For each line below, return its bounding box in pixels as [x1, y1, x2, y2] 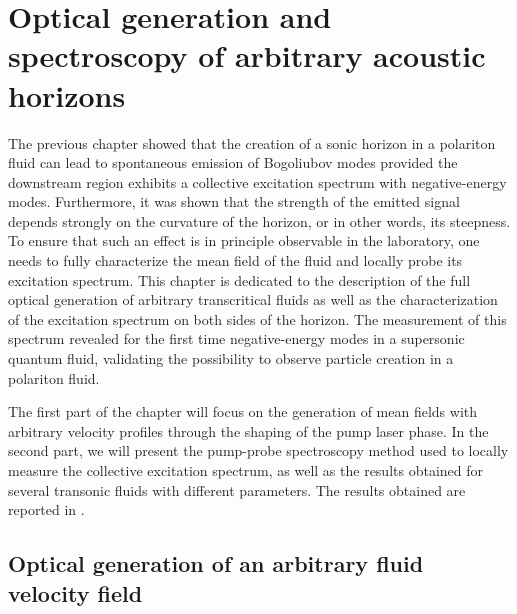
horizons [8, 74, 126, 115]
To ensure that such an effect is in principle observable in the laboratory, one [8, 230, 480, 251]
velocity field [8, 577, 143, 608]
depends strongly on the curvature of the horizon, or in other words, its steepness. [8, 210, 511, 231]
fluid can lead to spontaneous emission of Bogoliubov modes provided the [8, 152, 458, 173]
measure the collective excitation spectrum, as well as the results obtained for [8, 460, 484, 480]
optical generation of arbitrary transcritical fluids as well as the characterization [8, 289, 498, 310]
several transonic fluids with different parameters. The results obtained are [8, 479, 466, 500]
